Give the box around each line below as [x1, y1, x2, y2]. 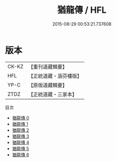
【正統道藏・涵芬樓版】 [28, 72, 82, 79]
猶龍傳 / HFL [57, 4, 107, 16]
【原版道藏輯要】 [28, 81, 67, 88]
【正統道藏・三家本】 [28, 91, 77, 98]
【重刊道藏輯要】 [28, 63, 67, 70]
